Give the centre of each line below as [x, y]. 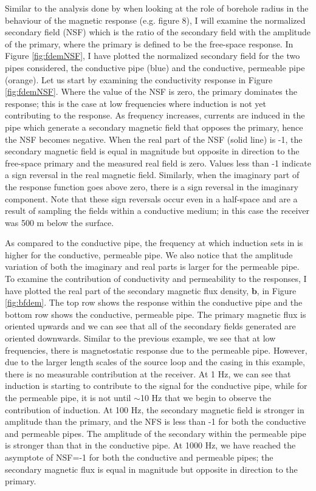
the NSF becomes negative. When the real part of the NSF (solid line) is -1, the [154, 139]
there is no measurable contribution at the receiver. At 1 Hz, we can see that [148, 373]
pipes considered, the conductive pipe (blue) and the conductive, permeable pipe [155, 67]
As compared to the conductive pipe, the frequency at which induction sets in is [154, 243]
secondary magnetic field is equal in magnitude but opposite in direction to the [152, 151]
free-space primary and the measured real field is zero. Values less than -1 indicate [158, 163]
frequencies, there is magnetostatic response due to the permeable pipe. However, [156, 350]
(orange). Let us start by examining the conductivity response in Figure [139, 79]
